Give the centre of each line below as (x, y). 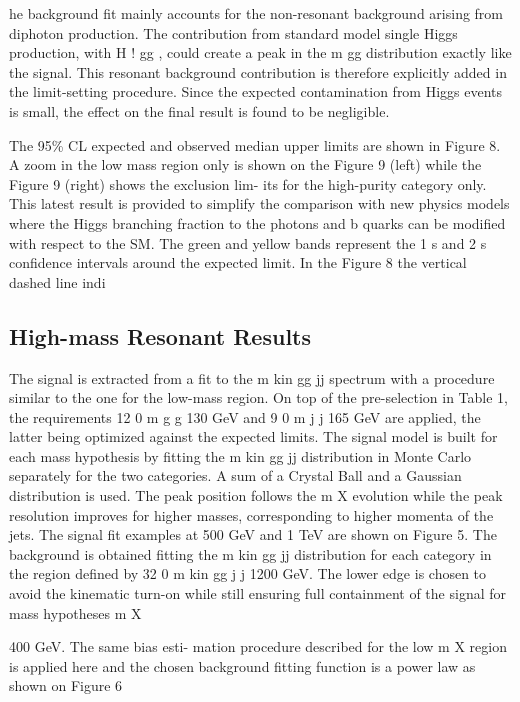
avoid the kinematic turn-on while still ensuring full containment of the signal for (257, 593)
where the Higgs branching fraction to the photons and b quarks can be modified (257, 222)
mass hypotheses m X (75, 612)
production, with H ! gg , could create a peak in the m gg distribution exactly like (260, 52)
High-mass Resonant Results (160, 335)
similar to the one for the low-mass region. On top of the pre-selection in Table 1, (258, 397)
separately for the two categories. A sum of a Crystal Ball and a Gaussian (235, 475)
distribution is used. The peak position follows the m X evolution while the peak (256, 495)
